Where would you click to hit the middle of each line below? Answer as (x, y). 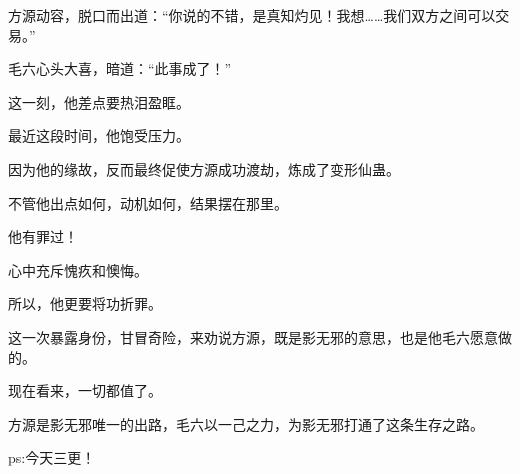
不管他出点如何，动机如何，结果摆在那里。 (148, 202)
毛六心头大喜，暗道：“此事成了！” (120, 68)
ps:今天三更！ (52, 457)
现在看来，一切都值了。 (85, 390)
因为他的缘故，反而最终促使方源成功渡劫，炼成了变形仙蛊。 (204, 168)
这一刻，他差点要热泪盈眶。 (99, 101)
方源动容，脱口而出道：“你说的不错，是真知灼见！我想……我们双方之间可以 (252, 15)
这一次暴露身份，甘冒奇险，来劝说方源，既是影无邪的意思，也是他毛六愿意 (253, 336)
